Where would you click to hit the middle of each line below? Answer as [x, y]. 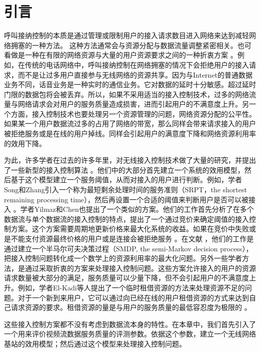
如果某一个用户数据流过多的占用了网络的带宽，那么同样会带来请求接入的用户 [130, 123]
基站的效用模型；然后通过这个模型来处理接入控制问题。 [95, 343]
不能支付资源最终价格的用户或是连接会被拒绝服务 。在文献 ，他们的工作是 [132, 238]
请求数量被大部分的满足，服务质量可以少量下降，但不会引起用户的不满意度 [126, 278]
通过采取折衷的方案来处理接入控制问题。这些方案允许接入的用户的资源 [140, 268]
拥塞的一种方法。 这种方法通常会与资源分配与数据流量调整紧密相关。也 [127, 45]
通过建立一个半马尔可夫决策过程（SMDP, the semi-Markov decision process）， [128, 248]
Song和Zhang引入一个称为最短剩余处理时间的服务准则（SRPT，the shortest [125, 190]
